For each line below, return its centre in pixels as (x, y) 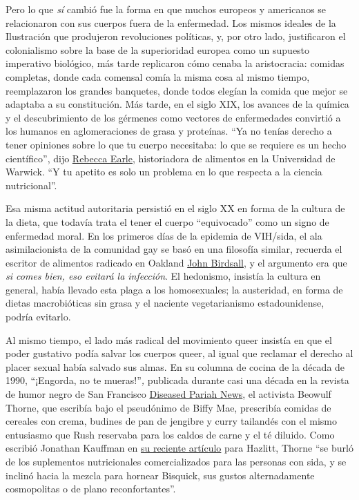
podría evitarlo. (38, 317)
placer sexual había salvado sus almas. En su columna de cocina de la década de (175, 366)
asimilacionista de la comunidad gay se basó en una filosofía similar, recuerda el (174, 249)
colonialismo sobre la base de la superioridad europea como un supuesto (158, 49)
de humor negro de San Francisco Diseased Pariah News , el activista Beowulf (168, 394)
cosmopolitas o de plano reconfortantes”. (91, 489)
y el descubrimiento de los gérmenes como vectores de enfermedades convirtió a (173, 117)
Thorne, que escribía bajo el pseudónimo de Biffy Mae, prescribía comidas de (168, 407)
